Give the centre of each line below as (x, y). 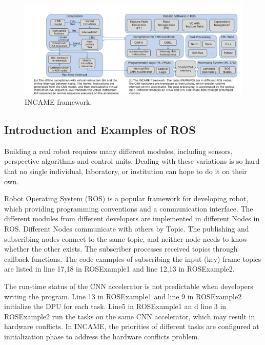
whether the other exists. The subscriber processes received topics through (121, 249)
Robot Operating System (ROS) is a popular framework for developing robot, (126, 198)
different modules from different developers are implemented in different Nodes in (132, 218)
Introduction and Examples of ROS (100, 129)
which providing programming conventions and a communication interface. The (129, 208)
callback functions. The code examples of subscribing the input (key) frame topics (133, 258)
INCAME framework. (58, 101)
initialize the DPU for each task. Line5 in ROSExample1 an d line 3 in (115, 306)
